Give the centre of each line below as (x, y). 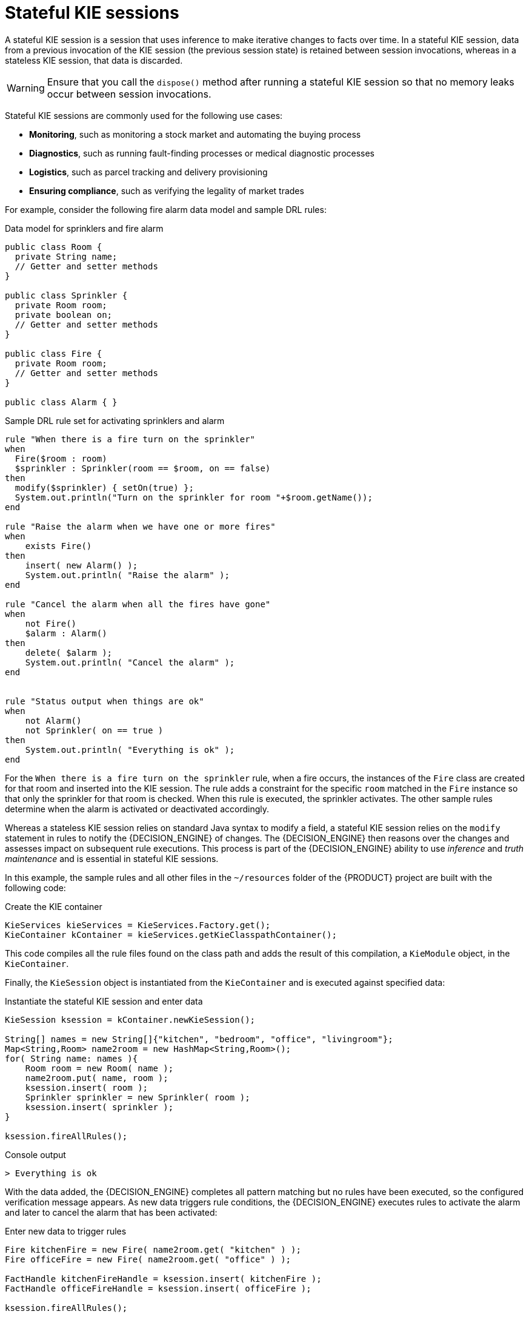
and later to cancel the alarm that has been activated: (111, 1212)
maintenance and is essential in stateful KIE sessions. (112, 858)
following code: (35, 888)
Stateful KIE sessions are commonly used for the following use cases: (144, 115)
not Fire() (51, 623)
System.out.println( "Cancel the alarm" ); (130, 662)
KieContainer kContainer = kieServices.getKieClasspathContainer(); (171, 935)
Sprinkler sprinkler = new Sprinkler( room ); (138, 1097)
